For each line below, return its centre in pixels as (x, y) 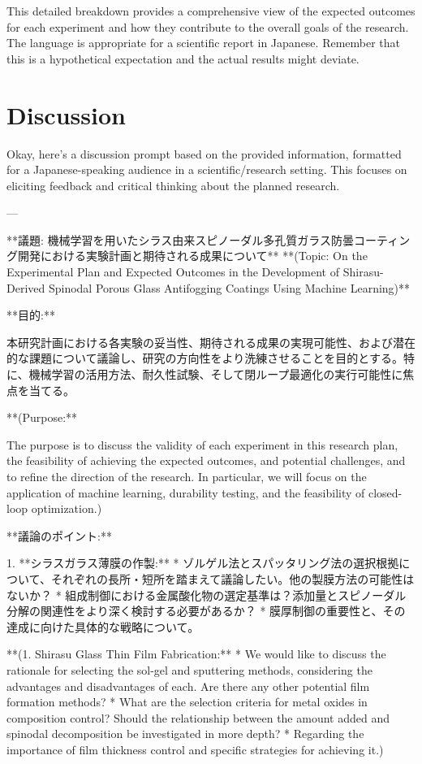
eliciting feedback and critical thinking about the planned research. (173, 185)
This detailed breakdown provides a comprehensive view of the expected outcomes (211, 11)
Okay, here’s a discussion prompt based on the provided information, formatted (204, 153)
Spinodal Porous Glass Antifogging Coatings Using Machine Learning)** (229, 287)
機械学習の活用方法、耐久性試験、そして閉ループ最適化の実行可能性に (216, 374)
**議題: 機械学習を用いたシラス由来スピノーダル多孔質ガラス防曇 (180, 239)
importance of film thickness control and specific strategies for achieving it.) (195, 749)
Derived (26, 287)
